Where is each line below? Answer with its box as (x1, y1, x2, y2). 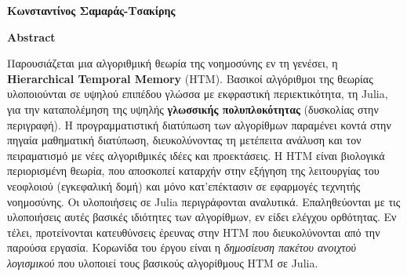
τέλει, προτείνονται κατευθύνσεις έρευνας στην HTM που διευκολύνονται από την (7, 223, 380, 240)
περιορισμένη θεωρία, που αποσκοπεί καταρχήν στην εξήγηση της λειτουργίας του (7, 162, 380, 179)
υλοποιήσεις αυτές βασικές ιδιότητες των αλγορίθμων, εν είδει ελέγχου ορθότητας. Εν (7, 209, 397, 225)
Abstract (7, 28, 56, 45)
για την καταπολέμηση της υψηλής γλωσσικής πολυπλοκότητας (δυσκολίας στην (7, 100, 379, 117)
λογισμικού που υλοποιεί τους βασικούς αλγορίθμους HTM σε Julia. (7, 254, 318, 271)
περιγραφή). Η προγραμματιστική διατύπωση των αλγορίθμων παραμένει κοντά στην (7, 116, 391, 133)
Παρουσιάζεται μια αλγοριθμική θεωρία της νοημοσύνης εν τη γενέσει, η (7, 55, 338, 71)
